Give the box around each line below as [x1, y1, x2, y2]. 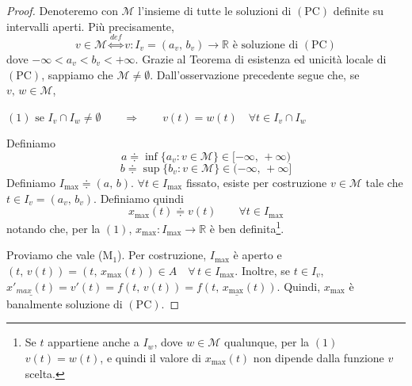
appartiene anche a [48, 334, 139, 350]
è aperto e [233, 247, 282, 263]
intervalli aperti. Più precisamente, [6, 17, 174, 34]
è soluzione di [232, 39, 299, 51]
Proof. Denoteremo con [6, 2, 118, 18]
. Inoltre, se [235, 262, 291, 278]
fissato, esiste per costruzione [185, 174, 327, 190]
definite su [333, 2, 383, 18]
